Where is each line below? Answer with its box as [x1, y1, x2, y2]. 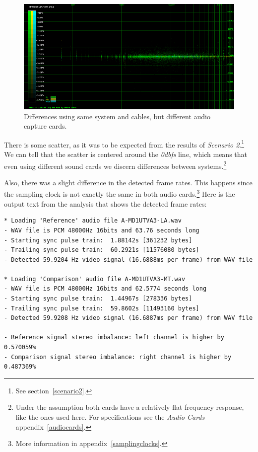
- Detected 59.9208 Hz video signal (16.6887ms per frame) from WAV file [4, 314, 253, 322]
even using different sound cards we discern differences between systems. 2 [4, 159, 227, 171]
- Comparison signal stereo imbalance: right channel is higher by [4, 353, 232, 361]
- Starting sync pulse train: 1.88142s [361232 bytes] [4, 236, 193, 244]
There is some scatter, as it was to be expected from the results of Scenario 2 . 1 [4, 138, 245, 150]
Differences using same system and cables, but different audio [24, 111, 210, 121]
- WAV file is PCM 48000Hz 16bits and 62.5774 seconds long [4, 285, 207, 293]
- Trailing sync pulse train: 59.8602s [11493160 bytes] [4, 304, 199, 312]
